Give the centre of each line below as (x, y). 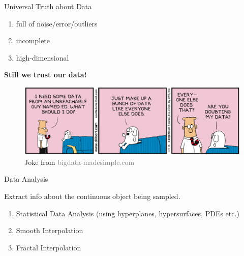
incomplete (33, 40)
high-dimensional (42, 57)
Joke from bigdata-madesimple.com (80, 162)
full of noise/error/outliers (57, 23)
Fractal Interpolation (49, 247)
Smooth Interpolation (50, 230)
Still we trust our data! (45, 75)
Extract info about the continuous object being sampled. (92, 196)
